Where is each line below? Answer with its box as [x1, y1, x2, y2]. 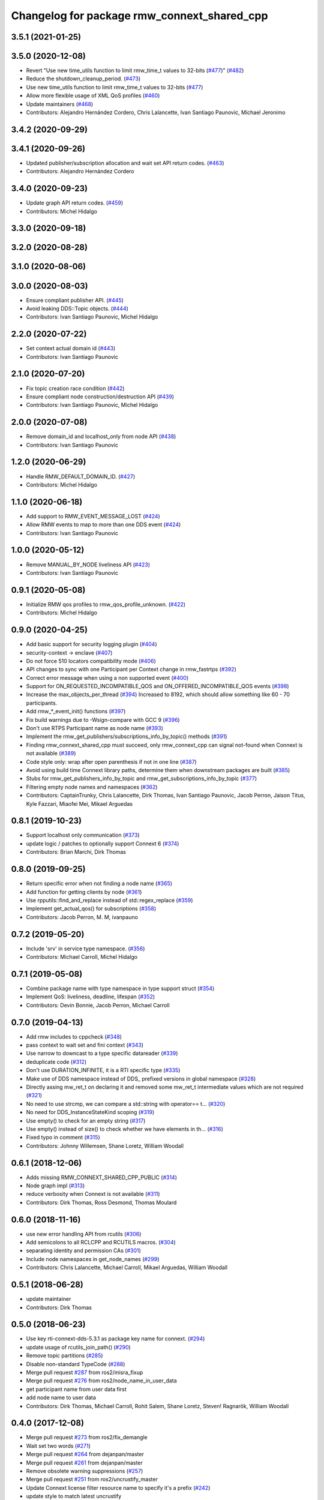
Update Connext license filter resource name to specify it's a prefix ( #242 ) [26, 1484, 211, 1491]
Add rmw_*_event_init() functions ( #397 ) [26, 708, 126, 715]
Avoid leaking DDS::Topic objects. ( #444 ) [26, 305, 129, 312]
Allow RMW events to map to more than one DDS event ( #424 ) [26, 521, 181, 528]
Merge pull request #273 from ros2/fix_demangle [26, 1434, 148, 1441]
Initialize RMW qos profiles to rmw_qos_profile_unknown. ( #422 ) [26, 601, 186, 608]
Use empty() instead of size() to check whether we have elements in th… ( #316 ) [26, 1125, 223, 1132]
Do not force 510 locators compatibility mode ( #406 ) [26, 657, 156, 664]
